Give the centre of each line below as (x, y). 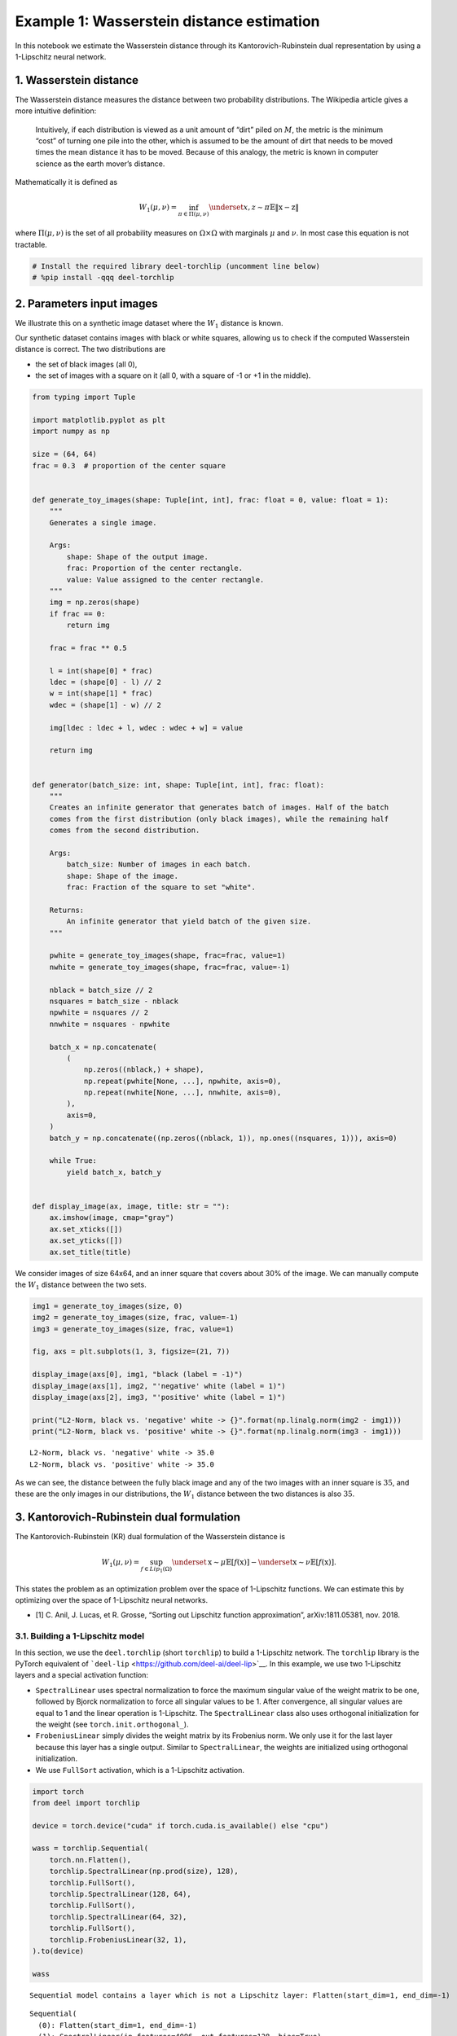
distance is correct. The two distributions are (90, 349)
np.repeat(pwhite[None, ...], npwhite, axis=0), (182, 1081)
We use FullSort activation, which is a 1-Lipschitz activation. (140, 1770)
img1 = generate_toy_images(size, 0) (108, 1306)
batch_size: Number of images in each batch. (159, 864)
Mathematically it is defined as (66, 182)
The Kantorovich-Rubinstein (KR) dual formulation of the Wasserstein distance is (150, 1537)
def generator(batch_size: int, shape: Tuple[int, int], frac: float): (178, 785)
